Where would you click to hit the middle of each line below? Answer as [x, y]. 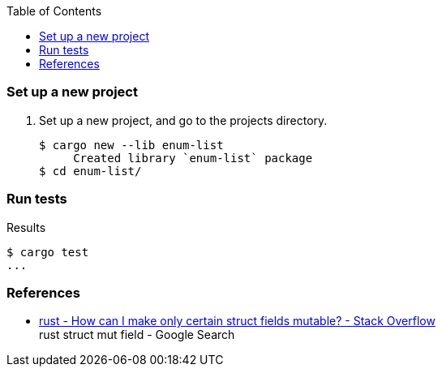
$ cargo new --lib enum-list [131, 145]
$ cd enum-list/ [90, 171]
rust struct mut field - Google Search [137, 335]
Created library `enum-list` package [193, 158]
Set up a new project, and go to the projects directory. [183, 120]
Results [26, 227]
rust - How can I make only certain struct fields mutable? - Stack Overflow [237, 321]
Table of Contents [54, 11]
